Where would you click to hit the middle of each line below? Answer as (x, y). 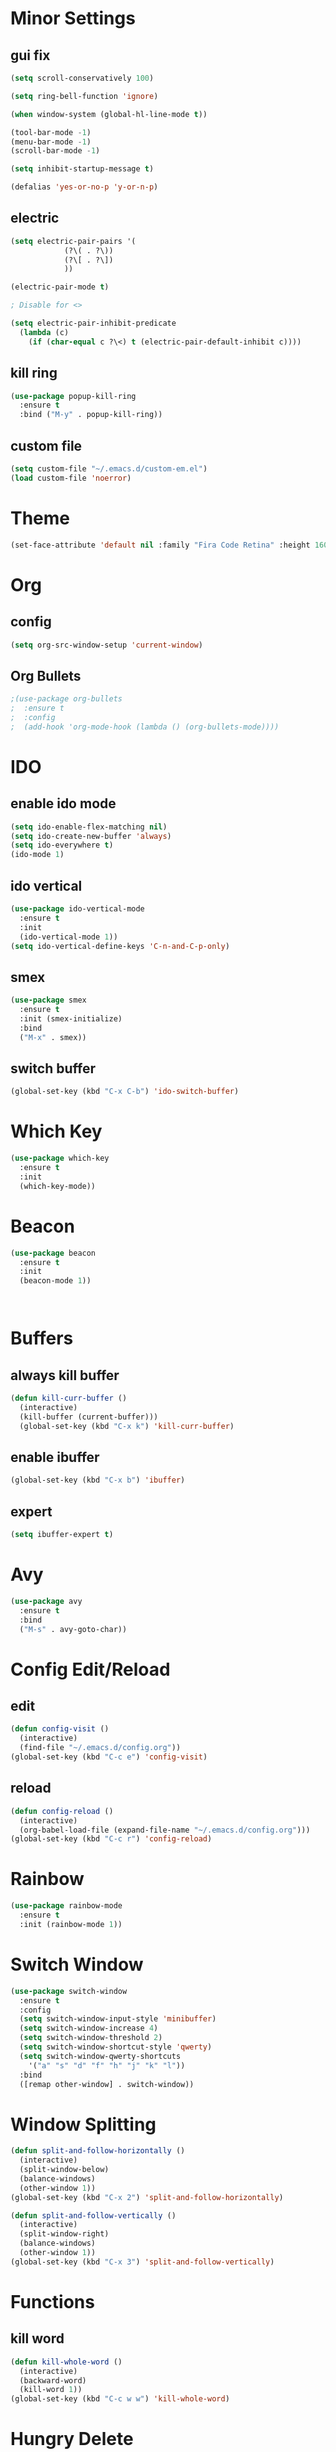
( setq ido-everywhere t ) (62, 845)
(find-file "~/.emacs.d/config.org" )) (100, 1748)
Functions (52, 2302)
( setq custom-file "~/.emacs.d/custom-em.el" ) (109, 468)
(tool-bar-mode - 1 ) (51, 132)
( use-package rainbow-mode (66, 1906)
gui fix (30, 55)
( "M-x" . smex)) (53, 1037)
